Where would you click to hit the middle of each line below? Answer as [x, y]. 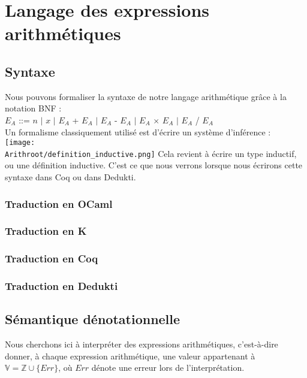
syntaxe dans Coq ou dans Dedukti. [70, 177]
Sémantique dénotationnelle [93, 319]
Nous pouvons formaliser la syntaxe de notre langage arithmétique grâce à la [146, 96]
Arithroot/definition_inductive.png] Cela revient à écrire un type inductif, [151, 153]
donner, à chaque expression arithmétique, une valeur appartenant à [130, 356]
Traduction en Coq [52, 258]
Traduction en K [46, 231]
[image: [20, 143]
